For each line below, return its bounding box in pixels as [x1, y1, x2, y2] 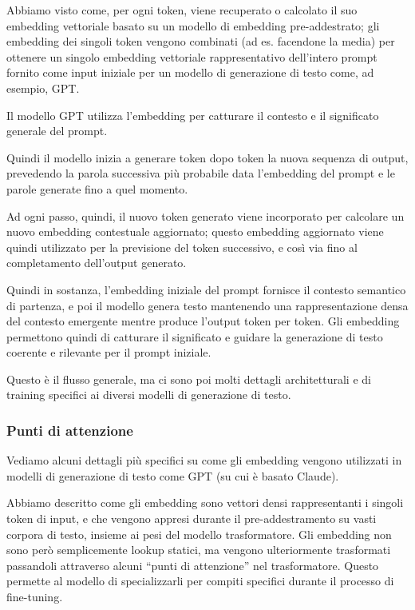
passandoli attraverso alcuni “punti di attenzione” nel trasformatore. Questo [6, 556, 379, 573]
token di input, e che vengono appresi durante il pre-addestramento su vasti [6, 510, 377, 527]
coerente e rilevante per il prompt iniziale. [6, 344, 211, 361]
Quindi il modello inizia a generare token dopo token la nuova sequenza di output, [6, 149, 409, 165]
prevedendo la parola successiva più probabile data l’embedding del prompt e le [6, 165, 395, 181]
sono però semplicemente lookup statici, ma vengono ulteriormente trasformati [6, 541, 391, 558]
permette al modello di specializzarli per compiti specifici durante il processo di [6, 572, 394, 589]
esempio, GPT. [6, 79, 80, 96]
